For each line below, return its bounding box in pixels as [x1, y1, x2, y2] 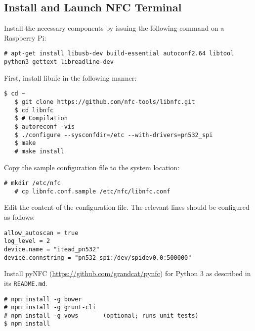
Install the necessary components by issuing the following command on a [4, 23, 224, 33]
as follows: [4, 212, 35, 222]
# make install [14, 147, 64, 155]
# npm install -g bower [4, 295, 82, 303]
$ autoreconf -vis [14, 123, 75, 130]
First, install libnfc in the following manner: [4, 72, 137, 83]
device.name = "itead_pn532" [4, 245, 100, 253]
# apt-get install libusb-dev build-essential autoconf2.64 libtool [4, 50, 234, 57]
